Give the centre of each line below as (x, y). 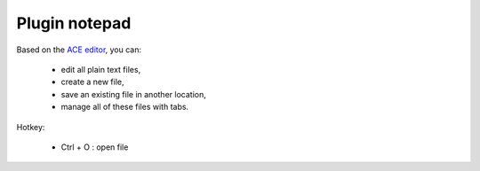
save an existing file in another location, (133, 94)
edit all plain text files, (101, 69)
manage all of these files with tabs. (125, 107)
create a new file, (92, 82)
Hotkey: (31, 127)
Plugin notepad (74, 23)
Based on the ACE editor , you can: (79, 50)
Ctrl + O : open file (95, 147)
